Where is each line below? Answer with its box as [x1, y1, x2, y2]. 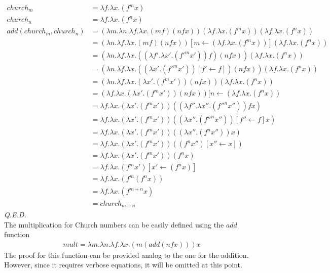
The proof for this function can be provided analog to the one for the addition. [4, 249, 249, 260]
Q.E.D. [4, 209, 26, 219]
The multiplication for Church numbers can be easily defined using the [4, 219, 224, 230]
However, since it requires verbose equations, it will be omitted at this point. [4, 259, 242, 270]
